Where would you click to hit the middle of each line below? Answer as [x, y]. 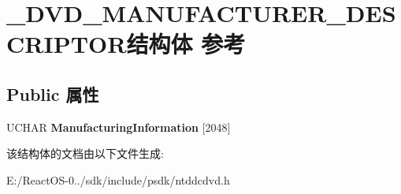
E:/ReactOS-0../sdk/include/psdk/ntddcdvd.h [118, 179]
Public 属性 [53, 93]
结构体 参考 [186, 44]
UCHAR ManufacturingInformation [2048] [119, 127]
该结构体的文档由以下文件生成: [85, 153]
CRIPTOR [67, 44]
